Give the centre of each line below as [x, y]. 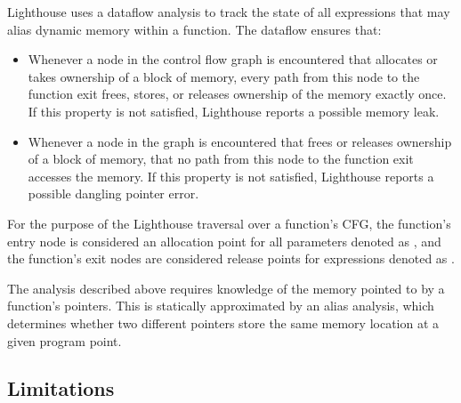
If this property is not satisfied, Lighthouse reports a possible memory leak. [234, 111]
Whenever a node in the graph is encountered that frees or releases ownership [240, 141]
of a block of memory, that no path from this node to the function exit [221, 159]
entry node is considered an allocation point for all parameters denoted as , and [224, 241]
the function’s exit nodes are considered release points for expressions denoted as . [231, 258]
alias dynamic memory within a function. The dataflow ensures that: [194, 29]
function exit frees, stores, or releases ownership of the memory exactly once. [237, 94]
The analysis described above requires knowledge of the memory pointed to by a [226, 288]
